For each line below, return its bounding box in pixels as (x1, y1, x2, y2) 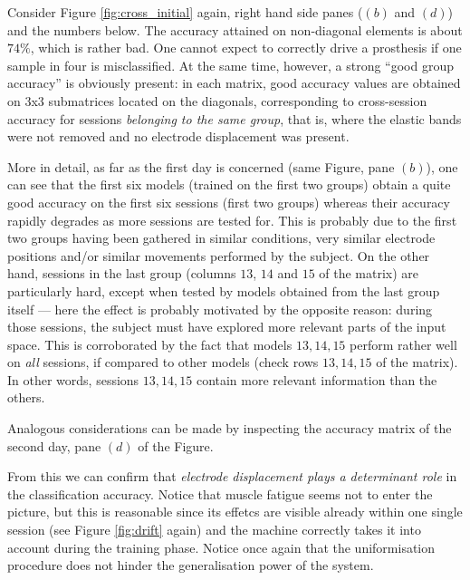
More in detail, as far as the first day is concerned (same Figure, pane (7, 157, 395, 176)
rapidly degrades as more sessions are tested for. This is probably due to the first (7, 210, 457, 229)
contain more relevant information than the (196, 370, 437, 389)
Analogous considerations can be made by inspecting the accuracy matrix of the (7, 419, 452, 438)
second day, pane (7, 436, 101, 455)
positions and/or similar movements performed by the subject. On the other (7, 246, 430, 265)
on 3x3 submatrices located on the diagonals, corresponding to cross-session (7, 91, 427, 110)
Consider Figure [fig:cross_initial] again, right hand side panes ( (7, 3, 363, 21)
